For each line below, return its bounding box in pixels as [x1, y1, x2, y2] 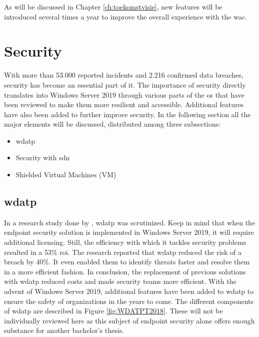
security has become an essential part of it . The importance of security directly [4, 79, 246, 90]
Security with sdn [15, 152, 70, 163]
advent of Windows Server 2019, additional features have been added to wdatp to [4, 286, 254, 296]
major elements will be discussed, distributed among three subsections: [4, 119, 221, 129]
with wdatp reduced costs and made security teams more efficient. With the [4, 276, 236, 286]
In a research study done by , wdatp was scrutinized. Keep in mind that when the [4, 217, 255, 227]
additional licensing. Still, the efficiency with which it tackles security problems [4, 237, 246, 247]
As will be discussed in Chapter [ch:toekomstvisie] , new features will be [4, 2, 222, 12]
